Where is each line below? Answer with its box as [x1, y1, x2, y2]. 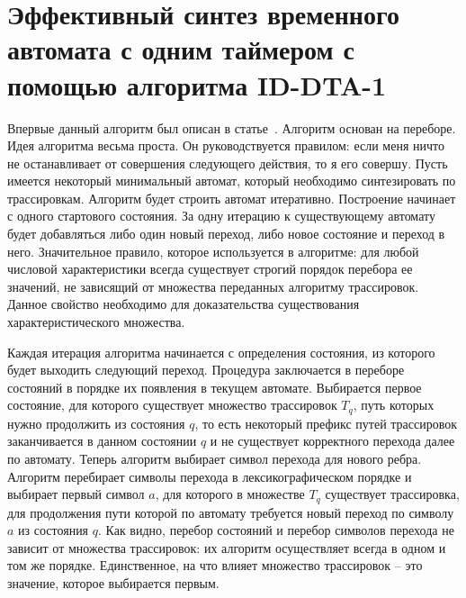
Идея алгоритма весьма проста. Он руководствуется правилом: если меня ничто [7, 136, 444, 155]
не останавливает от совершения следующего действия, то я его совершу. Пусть [7, 153, 448, 172]
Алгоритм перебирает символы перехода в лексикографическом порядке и [7, 467, 412, 485]
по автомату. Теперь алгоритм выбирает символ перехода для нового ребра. [7, 449, 422, 468]
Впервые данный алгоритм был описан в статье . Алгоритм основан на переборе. [7, 118, 456, 137]
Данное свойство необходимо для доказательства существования [7, 294, 360, 313]
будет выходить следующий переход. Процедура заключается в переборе [7, 360, 405, 379]
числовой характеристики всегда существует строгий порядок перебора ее [7, 259, 413, 278]
